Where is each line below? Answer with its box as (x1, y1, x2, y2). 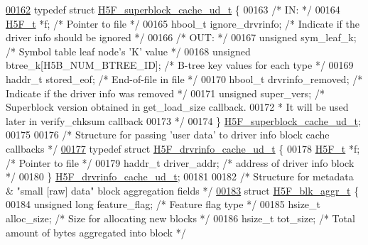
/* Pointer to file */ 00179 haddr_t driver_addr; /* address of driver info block (6, 155, 355, 170)
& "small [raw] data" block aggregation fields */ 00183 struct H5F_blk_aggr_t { (6, 183, 359, 197)
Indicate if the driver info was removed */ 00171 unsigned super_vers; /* (6, 85, 325, 100)
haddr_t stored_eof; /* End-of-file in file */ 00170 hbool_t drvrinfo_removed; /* (6, 71, 363, 86)
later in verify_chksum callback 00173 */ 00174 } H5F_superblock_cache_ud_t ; (6, 113, 361, 128)
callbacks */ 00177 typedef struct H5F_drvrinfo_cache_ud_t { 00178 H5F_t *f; (6, 141, 360, 156)
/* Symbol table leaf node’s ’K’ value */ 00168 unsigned (6, 43, 251, 58)
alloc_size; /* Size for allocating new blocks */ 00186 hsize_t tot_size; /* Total (6, 210, 355, 225)
